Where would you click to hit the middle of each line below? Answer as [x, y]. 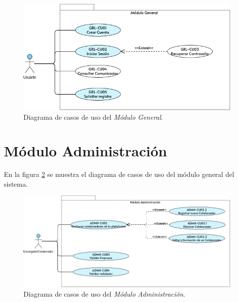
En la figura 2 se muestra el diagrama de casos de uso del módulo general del [119, 174]
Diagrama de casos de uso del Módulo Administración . [104, 294]
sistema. [16, 183]
